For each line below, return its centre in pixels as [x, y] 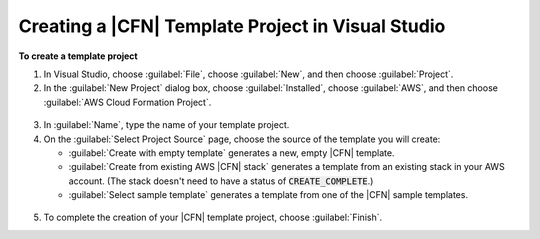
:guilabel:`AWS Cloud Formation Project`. [127, 102]
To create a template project [78, 56]
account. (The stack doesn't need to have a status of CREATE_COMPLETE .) [221, 181]
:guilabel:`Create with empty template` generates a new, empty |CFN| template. [231, 152]
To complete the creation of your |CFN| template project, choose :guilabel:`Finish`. [213, 217]
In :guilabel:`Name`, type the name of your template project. [166, 125]
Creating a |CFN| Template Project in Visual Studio [232, 26]
